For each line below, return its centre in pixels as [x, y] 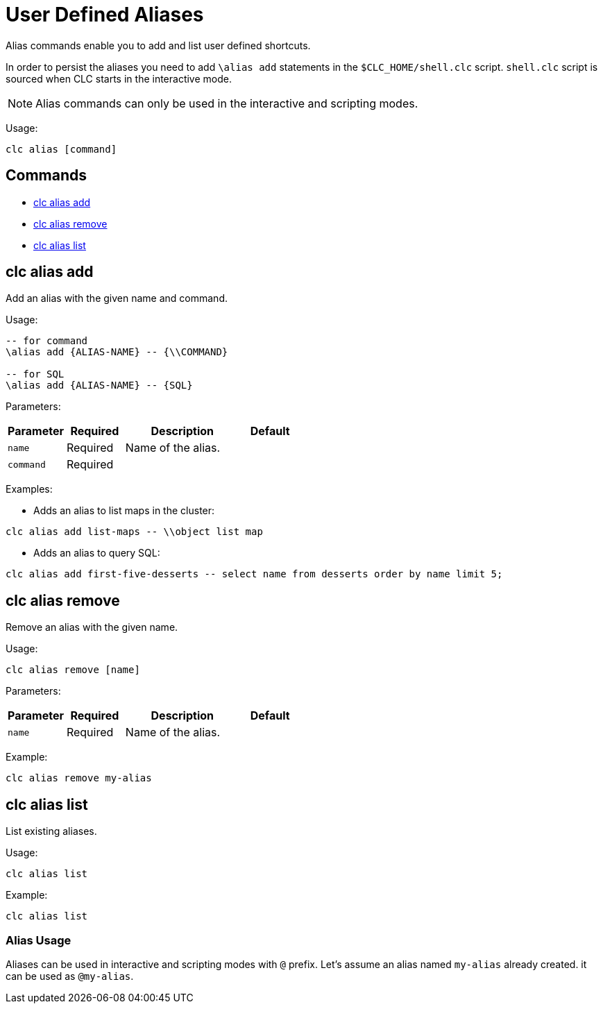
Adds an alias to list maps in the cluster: [124, 511]
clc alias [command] [61, 149]
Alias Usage [39, 940]
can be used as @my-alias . [70, 976]
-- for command [47, 341]
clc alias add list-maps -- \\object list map [134, 532]
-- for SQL [35, 374]
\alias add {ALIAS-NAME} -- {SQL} [99, 385]
